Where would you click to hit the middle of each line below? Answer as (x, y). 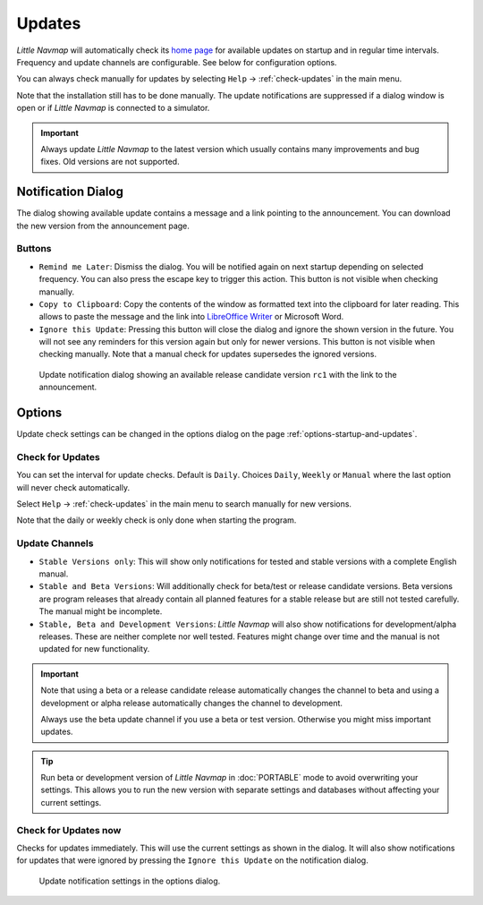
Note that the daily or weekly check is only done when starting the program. (157, 520)
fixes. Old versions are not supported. (110, 162)
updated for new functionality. (94, 649)
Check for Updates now (69, 830)
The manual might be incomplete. (101, 611)
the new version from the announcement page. (103, 226)
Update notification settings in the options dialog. (130, 881)
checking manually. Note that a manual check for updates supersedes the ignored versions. (208, 354)
